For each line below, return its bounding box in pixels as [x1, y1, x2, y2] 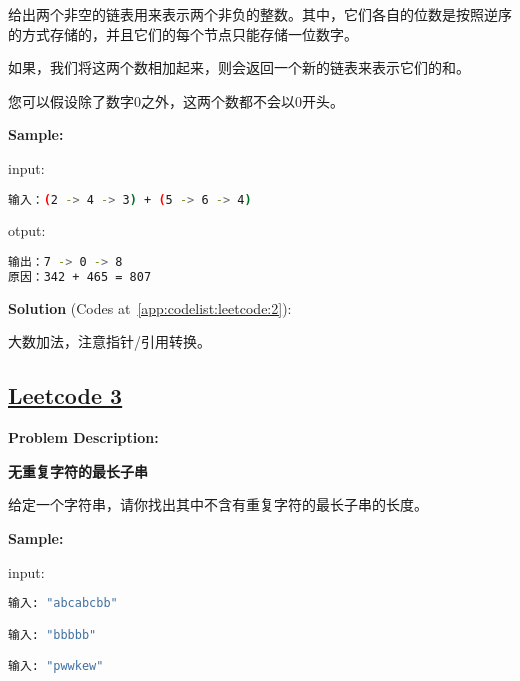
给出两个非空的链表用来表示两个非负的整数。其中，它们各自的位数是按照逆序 [8, 4, 512, 24]
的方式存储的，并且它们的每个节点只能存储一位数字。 [8, 23, 358, 44]
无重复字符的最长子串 [8, 460, 148, 481]
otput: [8, 220, 46, 241]
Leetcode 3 [8, 380, 123, 411]
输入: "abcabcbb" [8, 596, 118, 611]
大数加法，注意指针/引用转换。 [8, 331, 211, 352]
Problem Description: [8, 427, 159, 448]
